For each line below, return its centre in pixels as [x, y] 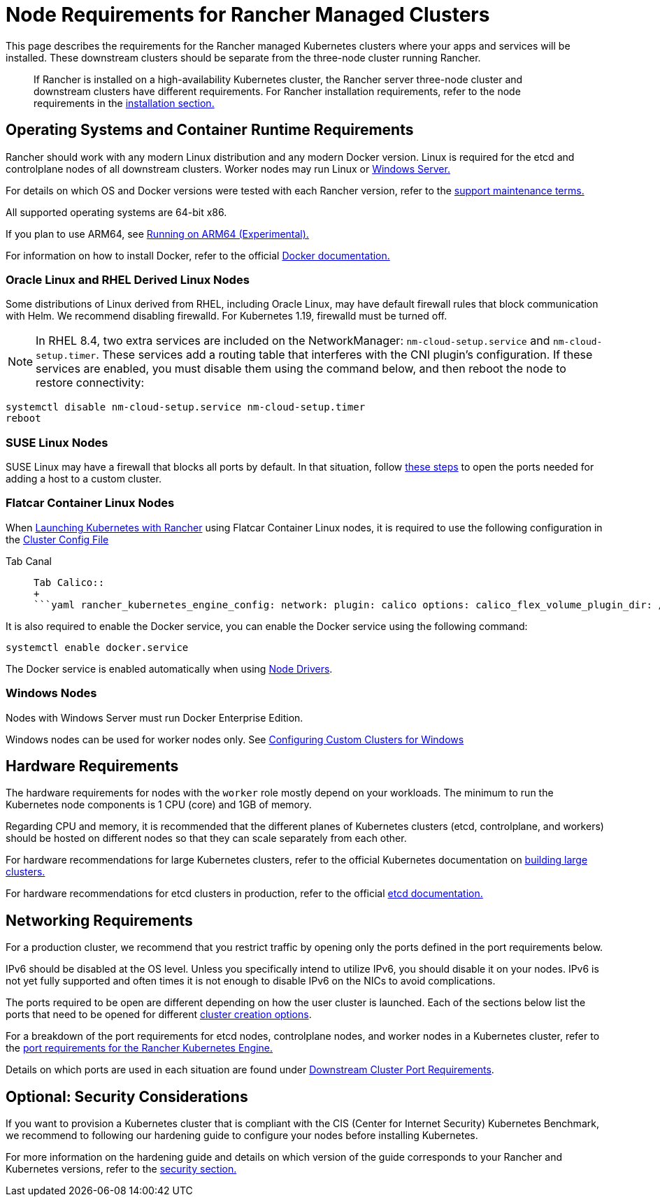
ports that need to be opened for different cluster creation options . [159, 1015]
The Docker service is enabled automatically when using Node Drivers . [169, 668]
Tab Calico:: [69, 582]
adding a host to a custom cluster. [84, 479]
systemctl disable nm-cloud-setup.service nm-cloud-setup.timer [186, 407]
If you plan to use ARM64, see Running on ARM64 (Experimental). [157, 234]
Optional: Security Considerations [127, 1096]
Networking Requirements [99, 920]
